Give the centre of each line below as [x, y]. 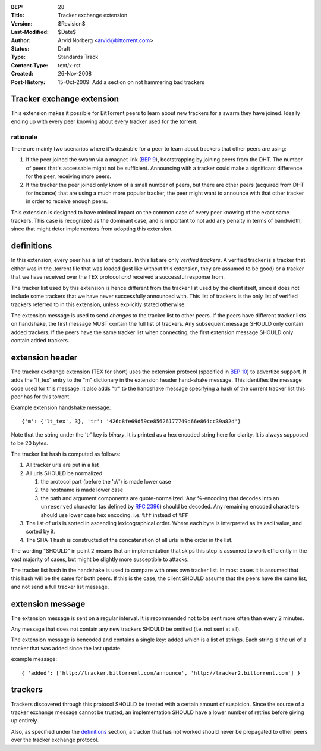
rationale [24, 137]
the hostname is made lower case [82, 490]
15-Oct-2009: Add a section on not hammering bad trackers [131, 82]
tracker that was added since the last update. [66, 648]
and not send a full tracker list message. [60, 587]
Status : [20, 48]
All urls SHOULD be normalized [64, 473]
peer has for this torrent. [41, 397]
